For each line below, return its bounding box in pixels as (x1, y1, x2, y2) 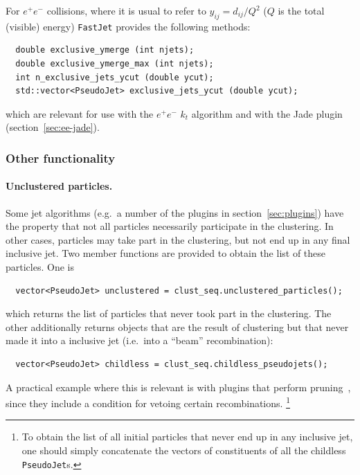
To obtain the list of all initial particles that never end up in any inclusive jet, (21, 429, 353, 444)
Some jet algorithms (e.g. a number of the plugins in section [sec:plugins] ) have (6, 205, 344, 219)
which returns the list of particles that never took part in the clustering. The (6, 306, 332, 321)
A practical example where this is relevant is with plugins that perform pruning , (6, 379, 351, 394)
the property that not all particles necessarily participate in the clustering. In (6, 219, 334, 233)
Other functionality (6, 149, 116, 166)
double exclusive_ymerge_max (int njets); (15, 59, 214, 69)
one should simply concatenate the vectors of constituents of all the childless (21, 443, 346, 458)
